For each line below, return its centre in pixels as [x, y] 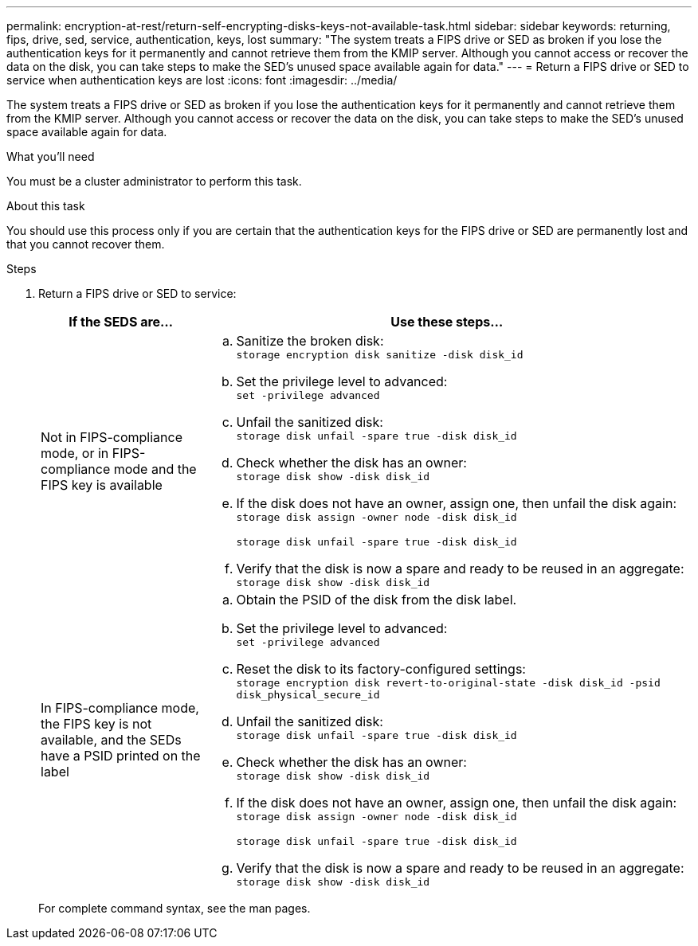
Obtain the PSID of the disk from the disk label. [376, 600]
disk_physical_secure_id [308, 695]
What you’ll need [51, 156]
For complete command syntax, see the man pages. [174, 908]
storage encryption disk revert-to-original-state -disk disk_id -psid [448, 683]
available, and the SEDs [111, 740]
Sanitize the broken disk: [310, 341]
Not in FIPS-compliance [112, 437]
